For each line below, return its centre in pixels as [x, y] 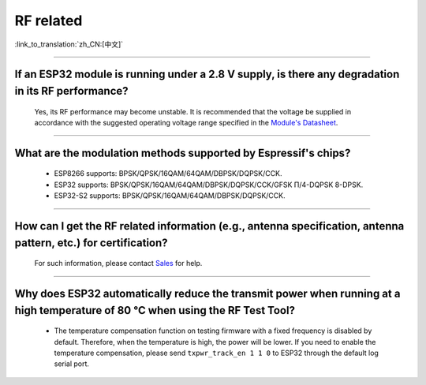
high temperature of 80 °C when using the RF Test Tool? [155, 310]
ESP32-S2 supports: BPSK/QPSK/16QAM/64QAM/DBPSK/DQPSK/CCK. [170, 196]
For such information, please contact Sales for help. [118, 264]
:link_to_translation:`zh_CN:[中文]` [69, 44]
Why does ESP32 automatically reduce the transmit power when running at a [207, 293]
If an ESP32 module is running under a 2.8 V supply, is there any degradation [207, 75]
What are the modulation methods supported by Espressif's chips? [183, 153]
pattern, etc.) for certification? [92, 243]
